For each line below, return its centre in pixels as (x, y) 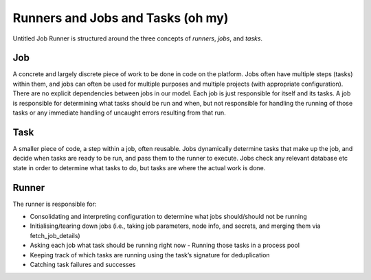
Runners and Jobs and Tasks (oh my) (121, 18)
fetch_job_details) (55, 235)
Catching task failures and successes (83, 264)
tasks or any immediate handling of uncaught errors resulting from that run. (119, 113)
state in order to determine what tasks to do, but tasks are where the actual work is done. (139, 167)
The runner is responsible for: (55, 204)
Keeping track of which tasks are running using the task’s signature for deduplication (150, 255)
